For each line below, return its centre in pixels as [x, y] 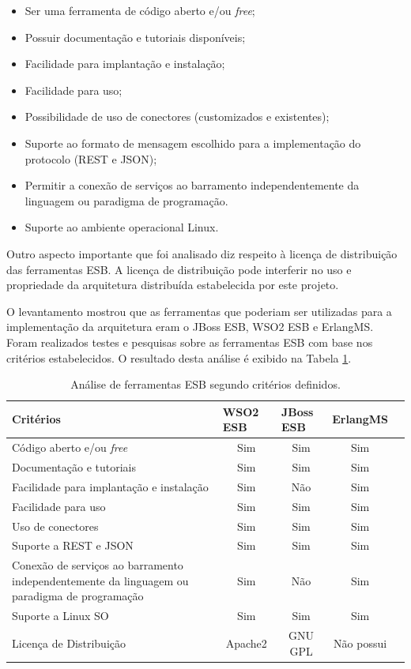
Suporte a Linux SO [60, 616]
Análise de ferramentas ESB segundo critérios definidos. [205, 384]
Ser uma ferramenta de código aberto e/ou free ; [140, 10]
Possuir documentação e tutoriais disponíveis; [135, 37]
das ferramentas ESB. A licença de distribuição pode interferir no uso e [179, 269]
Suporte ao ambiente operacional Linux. [122, 227]
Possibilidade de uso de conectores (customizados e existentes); [177, 117]
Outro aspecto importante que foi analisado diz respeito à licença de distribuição [202, 253]
